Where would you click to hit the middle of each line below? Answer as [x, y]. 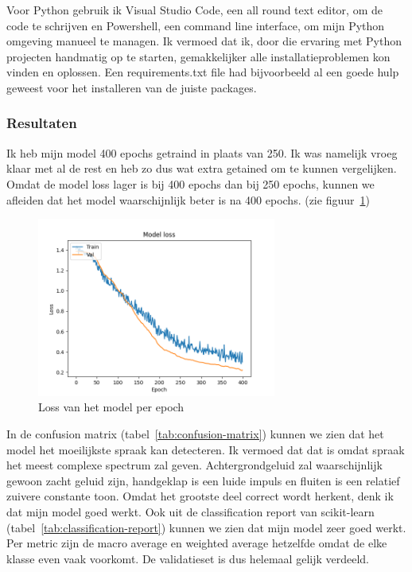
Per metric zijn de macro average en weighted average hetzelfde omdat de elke [197, 543]
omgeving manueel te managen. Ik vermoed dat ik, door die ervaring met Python [204, 41]
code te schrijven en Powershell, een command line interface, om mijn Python [196, 25]
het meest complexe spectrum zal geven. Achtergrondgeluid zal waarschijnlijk [194, 465]
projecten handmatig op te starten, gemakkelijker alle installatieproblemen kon [198, 56]
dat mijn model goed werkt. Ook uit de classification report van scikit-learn [190, 511]
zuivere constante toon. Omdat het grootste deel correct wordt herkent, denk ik [200, 496]
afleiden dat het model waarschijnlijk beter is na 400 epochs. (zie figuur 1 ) [188, 199]
